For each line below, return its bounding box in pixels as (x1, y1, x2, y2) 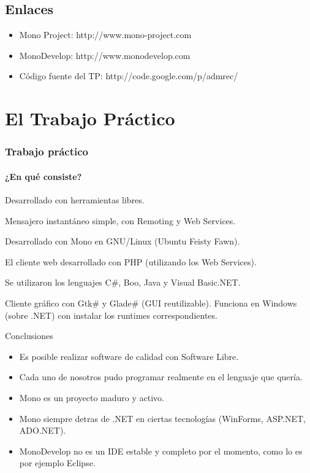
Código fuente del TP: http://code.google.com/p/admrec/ (19, 69, 238, 82)
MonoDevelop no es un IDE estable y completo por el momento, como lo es (19, 444, 303, 457)
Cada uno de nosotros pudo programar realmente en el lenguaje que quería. (19, 370, 303, 383)
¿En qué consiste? (5, 170, 82, 182)
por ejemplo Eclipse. (19, 456, 96, 469)
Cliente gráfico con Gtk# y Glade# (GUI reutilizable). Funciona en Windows (5, 296, 297, 309)
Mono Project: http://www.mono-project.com (19, 28, 192, 41)
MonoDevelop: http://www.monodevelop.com (19, 49, 191, 61)
